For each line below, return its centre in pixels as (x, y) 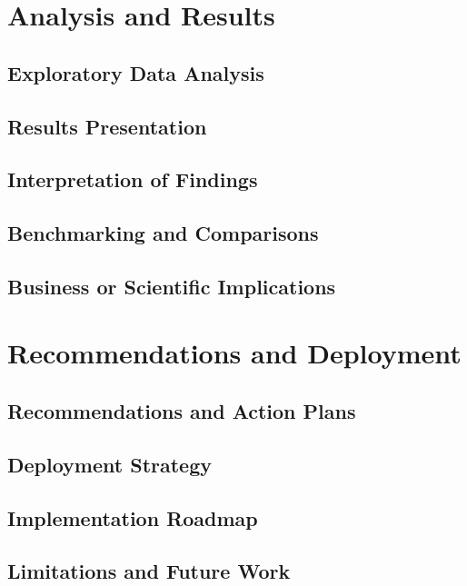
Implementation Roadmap (133, 517)
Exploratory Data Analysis (136, 72)
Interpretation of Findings (133, 179)
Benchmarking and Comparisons (163, 233)
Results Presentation (107, 126)
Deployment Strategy (109, 464)
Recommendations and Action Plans (182, 411)
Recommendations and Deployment (234, 353)
